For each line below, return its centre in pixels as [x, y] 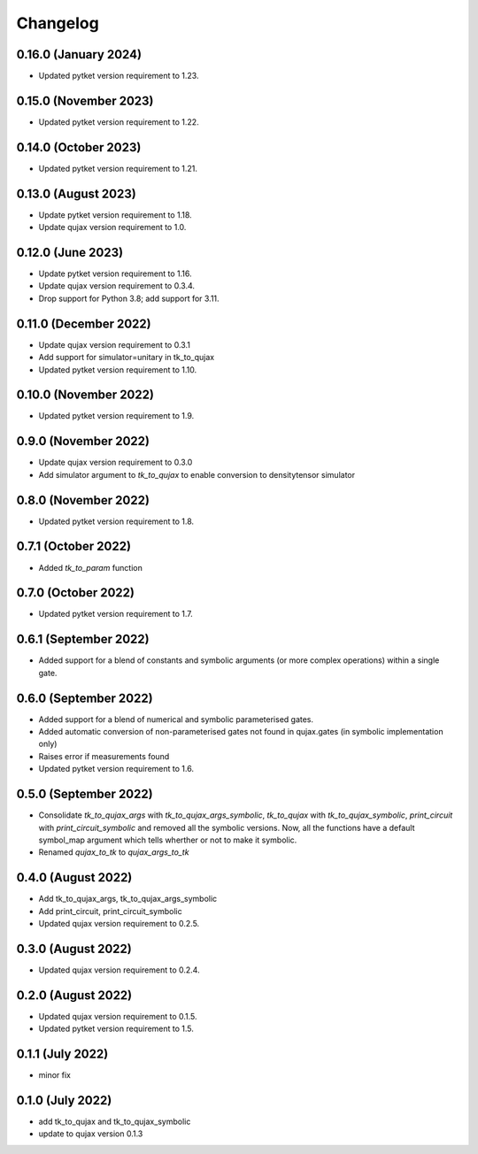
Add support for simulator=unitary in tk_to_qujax [127, 358]
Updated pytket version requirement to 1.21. [118, 168]
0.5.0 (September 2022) [85, 794]
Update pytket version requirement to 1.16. [115, 273]
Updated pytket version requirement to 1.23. [119, 76]
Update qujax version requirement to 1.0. [112, 227]
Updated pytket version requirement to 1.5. [116, 1029]
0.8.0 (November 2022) [83, 500]
